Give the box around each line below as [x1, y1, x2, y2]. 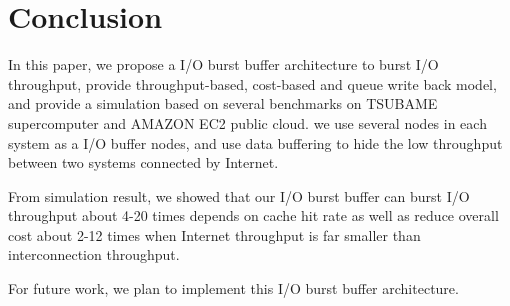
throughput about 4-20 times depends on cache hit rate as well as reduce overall [8, 205, 499, 226]
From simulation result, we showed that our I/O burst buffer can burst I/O [8, 185, 470, 206]
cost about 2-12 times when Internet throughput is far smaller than [8, 224, 421, 245]
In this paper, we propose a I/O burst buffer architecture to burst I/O [8, 54, 439, 75]
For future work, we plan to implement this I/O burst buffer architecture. [8, 278, 459, 299]
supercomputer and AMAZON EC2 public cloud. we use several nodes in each [8, 112, 487, 133]
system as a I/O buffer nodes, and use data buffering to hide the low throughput [8, 132, 503, 153]
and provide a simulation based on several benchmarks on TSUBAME [8, 93, 438, 114]
